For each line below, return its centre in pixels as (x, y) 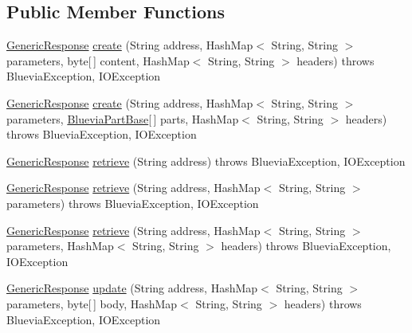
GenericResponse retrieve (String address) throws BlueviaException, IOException (206, 161)
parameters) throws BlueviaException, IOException (133, 203)
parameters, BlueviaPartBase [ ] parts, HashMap (123, 118)
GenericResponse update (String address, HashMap (132, 288)
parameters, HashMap (60, 246)
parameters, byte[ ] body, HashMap (92, 303)
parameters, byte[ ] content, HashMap (98, 60)
